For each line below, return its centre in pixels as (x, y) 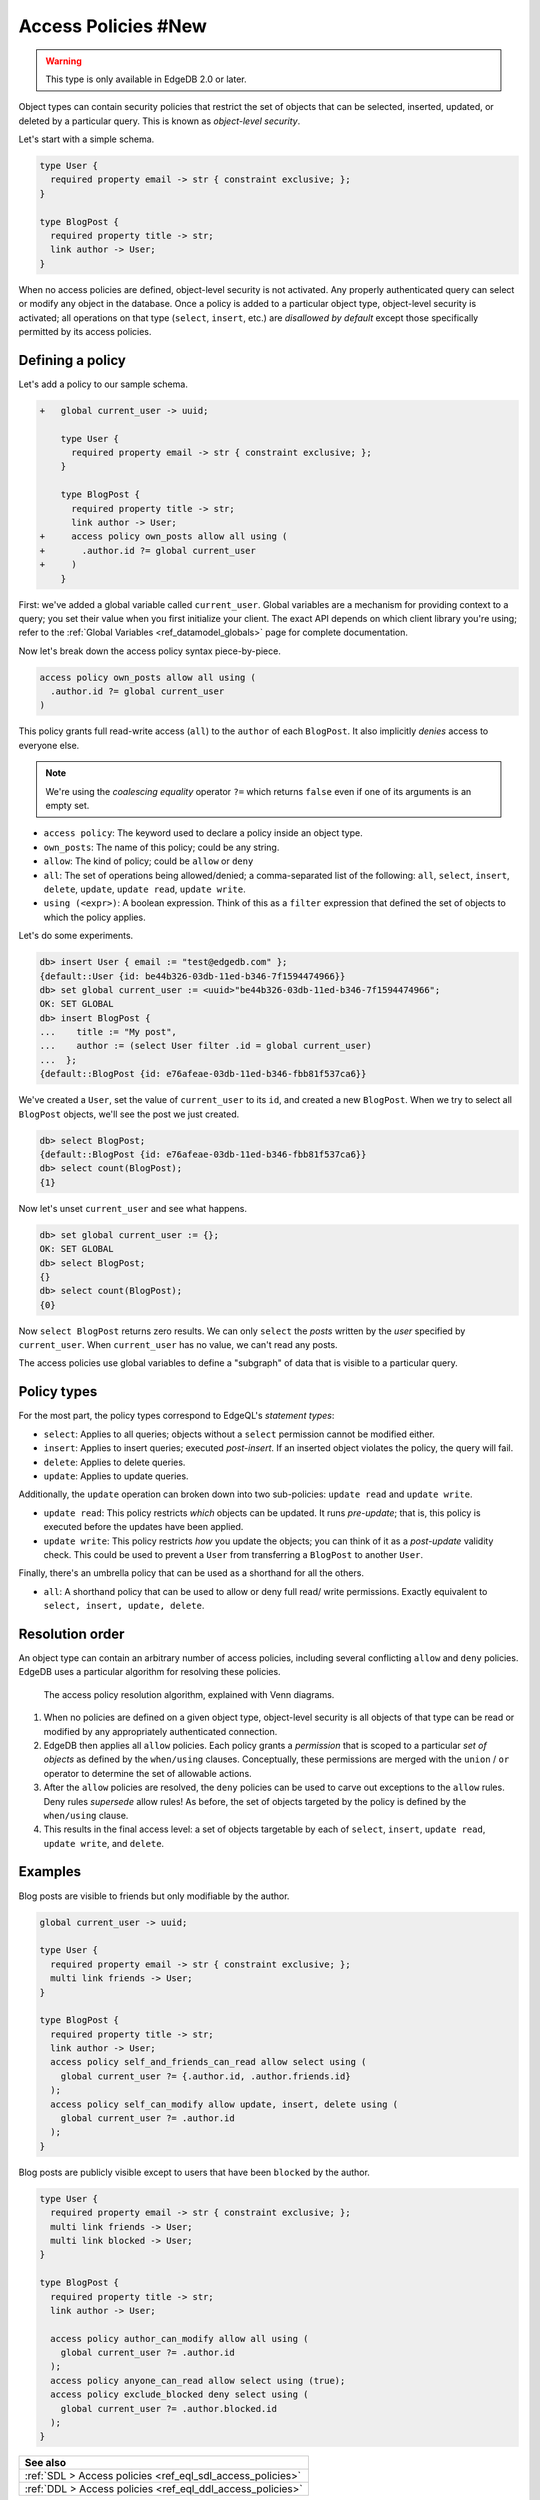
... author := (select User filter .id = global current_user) (205, 1046)
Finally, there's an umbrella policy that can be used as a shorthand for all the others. (191, 1573)
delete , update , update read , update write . (145, 889)
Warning (63, 61)
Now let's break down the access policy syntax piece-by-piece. (150, 651)
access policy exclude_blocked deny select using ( (179, 2394)
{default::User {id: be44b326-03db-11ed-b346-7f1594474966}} (192, 976)
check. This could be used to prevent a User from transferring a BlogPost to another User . (233, 1554)
